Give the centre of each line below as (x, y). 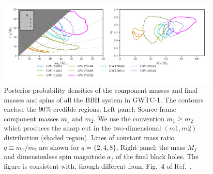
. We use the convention (129, 118)
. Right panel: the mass (151, 147)
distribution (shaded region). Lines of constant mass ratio (89, 137)
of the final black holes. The (157, 156)
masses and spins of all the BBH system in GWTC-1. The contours (104, 99)
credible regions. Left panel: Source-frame (114, 109)
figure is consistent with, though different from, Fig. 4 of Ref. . (98, 166)
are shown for (59, 147)
